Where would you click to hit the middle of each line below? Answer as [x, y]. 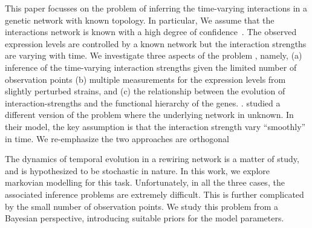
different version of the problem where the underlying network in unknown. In [149, 115]
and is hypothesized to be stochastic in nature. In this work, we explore [137, 170]
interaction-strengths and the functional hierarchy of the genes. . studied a [143, 103]
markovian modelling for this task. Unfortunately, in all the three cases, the [145, 182]
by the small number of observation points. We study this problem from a [142, 206]
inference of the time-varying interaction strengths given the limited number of [151, 67]
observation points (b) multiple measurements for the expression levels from [145, 79]
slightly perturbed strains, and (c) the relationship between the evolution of [145, 91]
